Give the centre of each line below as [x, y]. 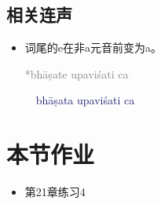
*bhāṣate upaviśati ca [77, 73]
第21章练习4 [55, 192]
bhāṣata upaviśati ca [85, 100]
